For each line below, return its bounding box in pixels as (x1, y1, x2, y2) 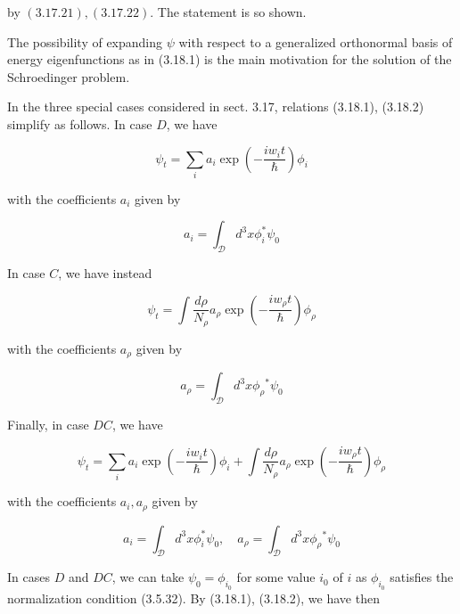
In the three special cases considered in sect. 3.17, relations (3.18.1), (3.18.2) (7, 97, 424, 116)
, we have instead (58, 264, 152, 282)
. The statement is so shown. (150, 3, 307, 20)
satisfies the (390, 568, 454, 586)
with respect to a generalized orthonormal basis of (178, 32, 453, 51)
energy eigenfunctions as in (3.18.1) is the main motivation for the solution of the (7, 50, 452, 69)
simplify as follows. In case (7, 114, 152, 133)
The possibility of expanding (7, 32, 163, 51)
